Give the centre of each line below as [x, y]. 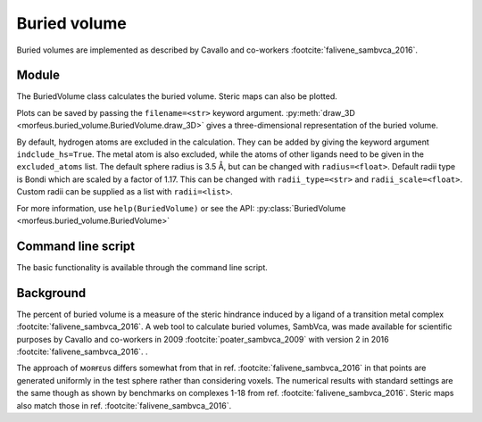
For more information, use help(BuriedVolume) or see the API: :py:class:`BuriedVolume [181, 208]
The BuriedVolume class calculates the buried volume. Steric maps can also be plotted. [177, 96]
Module [38, 75]
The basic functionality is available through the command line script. [142, 267]
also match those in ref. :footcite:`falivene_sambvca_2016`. [124, 405]
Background [51, 293]
